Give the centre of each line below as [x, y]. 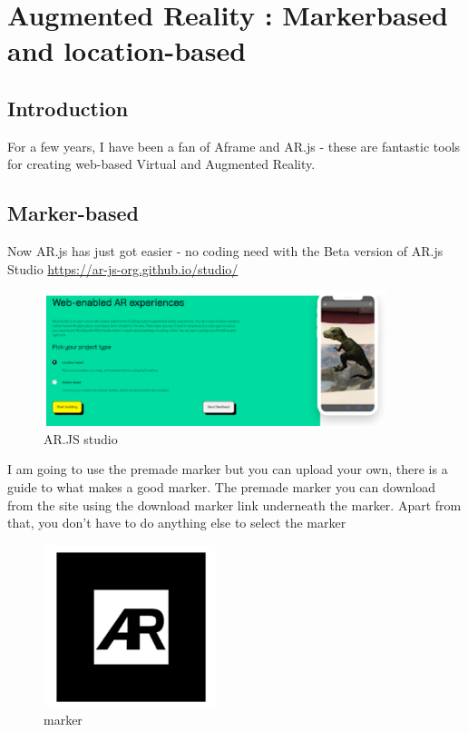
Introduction [68, 108]
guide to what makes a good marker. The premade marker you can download [221, 487]
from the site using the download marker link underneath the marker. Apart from [234, 504]
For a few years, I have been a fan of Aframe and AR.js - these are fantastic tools [234, 146]
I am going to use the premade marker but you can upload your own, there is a [228, 469]
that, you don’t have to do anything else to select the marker [177, 523]
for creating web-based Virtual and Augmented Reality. [161, 164]
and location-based [127, 50]
